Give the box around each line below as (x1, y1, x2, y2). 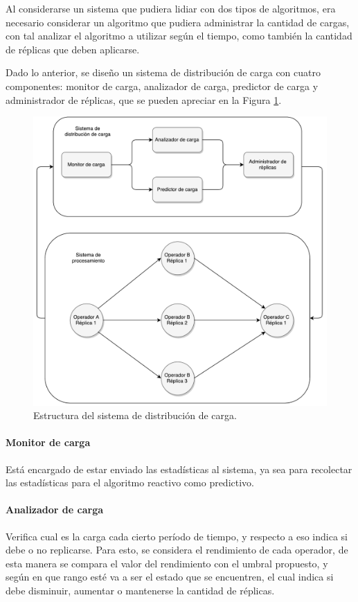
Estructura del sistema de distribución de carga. (33, 408, 237, 423)
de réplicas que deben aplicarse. (6, 42, 140, 56)
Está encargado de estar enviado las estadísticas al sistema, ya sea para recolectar (6, 461, 352, 476)
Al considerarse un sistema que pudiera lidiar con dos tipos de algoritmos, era (6, 1, 336, 15)
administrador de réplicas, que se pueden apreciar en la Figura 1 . (6, 92, 282, 107)
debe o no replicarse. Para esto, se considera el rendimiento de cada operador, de (6, 542, 348, 557)
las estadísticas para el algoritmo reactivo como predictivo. (6, 475, 254, 490)
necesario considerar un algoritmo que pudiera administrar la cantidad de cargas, (6, 15, 350, 29)
